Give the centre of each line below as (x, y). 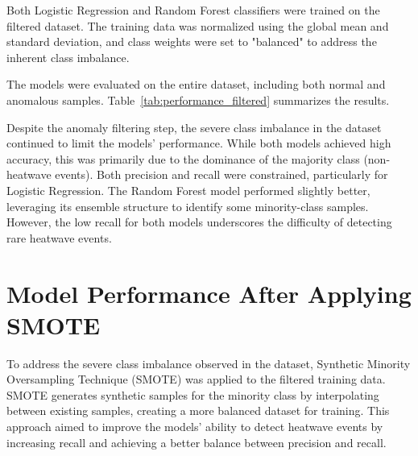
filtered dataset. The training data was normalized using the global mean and (198, 25)
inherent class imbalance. (68, 57)
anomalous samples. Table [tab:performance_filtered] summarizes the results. (198, 99)
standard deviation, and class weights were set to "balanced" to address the (192, 41)
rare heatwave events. (59, 237)
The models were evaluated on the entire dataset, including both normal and (196, 84)
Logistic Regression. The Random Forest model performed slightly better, (188, 190)
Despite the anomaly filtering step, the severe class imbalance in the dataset (194, 127)
